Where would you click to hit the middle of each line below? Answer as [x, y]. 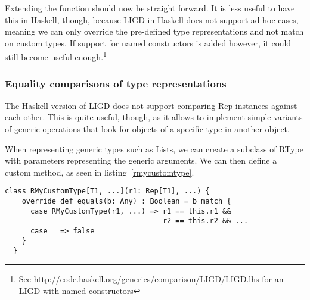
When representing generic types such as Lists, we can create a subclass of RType [154, 149]
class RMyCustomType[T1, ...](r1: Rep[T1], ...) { [107, 191]
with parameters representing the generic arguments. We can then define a [141, 160]
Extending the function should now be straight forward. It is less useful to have [150, 8]
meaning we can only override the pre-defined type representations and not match [154, 31]
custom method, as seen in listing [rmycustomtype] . [100, 172]
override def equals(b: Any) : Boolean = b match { [126, 201]
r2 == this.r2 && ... [205, 221]
